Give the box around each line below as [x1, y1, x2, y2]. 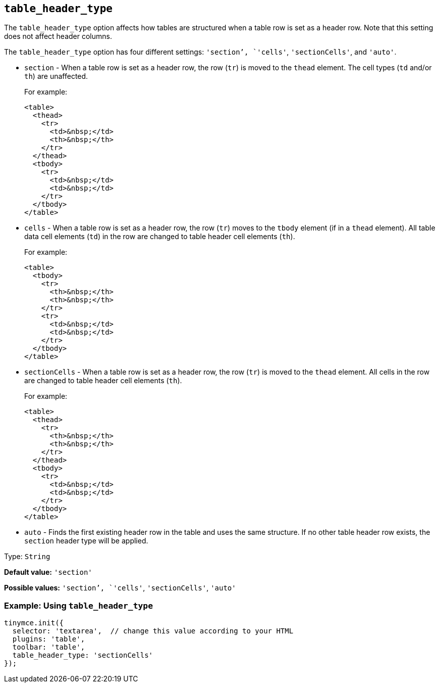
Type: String [4, 552, 50, 561]
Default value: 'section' [4, 568, 92, 577]
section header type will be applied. [24, 536, 148, 545]
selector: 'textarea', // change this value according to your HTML [12, 627, 294, 635]
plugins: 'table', [12, 635, 85, 644]
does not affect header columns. [4, 32, 112, 41]
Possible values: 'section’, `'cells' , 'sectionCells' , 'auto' [4, 583, 236, 592]
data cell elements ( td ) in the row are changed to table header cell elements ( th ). [24, 232, 295, 241]
